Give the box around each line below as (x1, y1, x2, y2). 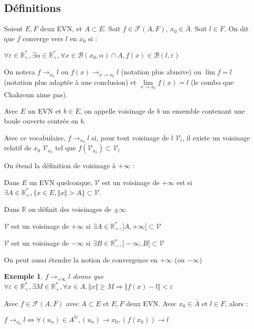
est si (176, 177, 192, 188)
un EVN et (28, 106, 62, 116)
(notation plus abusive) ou (121, 66, 201, 77)
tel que (55, 142, 76, 153)
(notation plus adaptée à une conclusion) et (4, 77, 137, 87)
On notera (4, 66, 35, 77)
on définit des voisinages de (28, 204, 111, 214)
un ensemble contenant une (162, 106, 245, 116)
